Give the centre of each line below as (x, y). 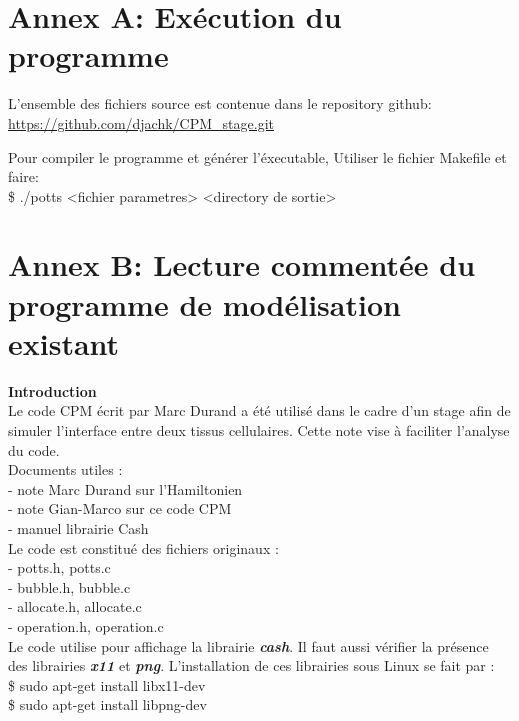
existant (64, 342)
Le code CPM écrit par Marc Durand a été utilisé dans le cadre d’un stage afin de (259, 410)
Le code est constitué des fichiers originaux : (143, 547)
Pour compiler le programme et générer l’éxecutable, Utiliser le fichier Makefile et (257, 156)
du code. (34, 449)
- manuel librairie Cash (78, 527)
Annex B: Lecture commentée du (242, 264)
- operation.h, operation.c (86, 625)
